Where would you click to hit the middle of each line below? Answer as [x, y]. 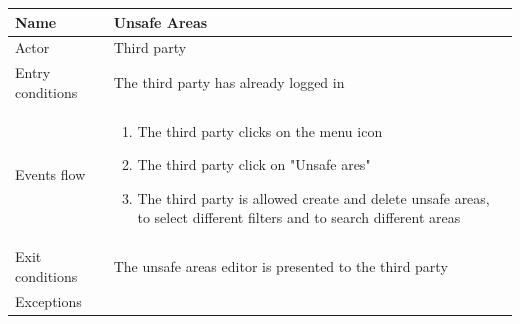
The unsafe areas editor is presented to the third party [280, 266]
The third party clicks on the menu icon [260, 130]
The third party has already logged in [229, 81]
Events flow [50, 174]
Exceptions [48, 300]
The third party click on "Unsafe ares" [254, 164]
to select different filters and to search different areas [299, 217]
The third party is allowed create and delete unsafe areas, [313, 197]
